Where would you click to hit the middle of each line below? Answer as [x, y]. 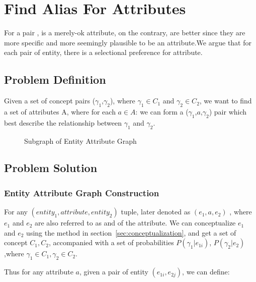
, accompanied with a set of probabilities [111, 242]
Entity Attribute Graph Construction [82, 192]
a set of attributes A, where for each [60, 111]
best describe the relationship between [63, 122]
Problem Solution [51, 168]
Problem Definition [55, 79]
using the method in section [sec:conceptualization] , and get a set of [131, 232]
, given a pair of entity [114, 272]
